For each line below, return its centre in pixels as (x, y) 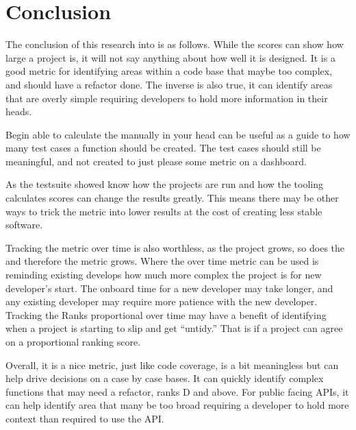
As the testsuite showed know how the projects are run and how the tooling (165, 184)
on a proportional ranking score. (73, 342)
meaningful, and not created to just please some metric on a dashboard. (156, 161)
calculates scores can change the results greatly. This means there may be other (172, 198)
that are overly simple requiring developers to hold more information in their (167, 98)
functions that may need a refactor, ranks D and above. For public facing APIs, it (177, 391)
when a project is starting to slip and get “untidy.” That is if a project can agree (174, 328)
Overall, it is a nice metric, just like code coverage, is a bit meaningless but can (172, 365)
